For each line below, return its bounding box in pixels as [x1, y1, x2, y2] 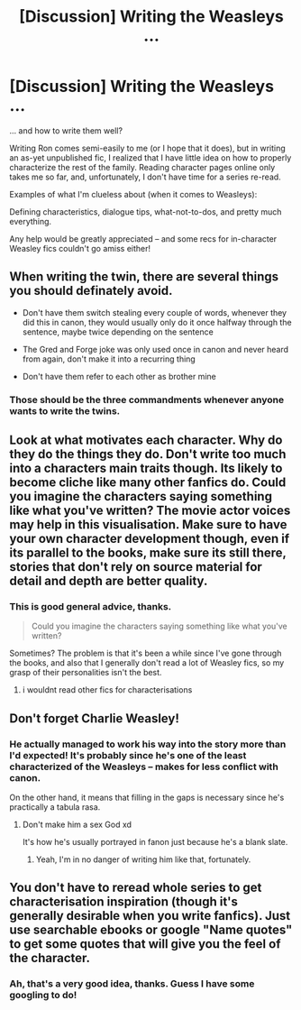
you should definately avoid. [9, 283, 173, 298]
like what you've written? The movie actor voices [9, 503, 291, 519]
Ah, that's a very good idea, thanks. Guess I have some [9, 978, 255, 990]
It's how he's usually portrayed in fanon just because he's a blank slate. [22, 837, 288, 848]
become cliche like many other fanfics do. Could [9, 475, 287, 491]
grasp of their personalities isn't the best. [9, 667, 162, 678]
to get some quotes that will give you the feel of [9, 936, 281, 952]
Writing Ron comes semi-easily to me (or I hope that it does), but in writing [9, 142, 286, 153]
